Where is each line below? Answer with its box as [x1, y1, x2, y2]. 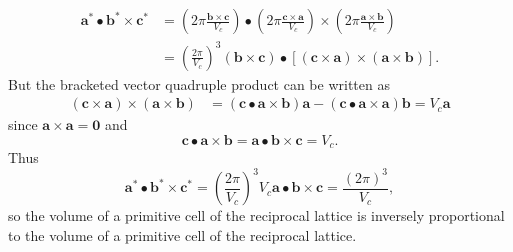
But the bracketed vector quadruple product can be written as [8, 73, 390, 94]
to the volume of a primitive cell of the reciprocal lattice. [8, 224, 357, 245]
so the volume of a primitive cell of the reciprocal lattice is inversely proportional [8, 205, 505, 226]
